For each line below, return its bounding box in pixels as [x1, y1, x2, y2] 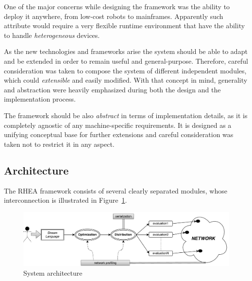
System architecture [23, 267, 83, 278]
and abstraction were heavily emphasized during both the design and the [4, 84, 221, 94]
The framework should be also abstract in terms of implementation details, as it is [4, 110, 248, 120]
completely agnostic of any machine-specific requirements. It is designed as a [4, 120, 232, 130]
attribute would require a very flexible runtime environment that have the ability [4, 20, 245, 31]
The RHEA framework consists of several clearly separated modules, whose [4, 185, 227, 195]
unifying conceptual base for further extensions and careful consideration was [4, 129, 234, 140]
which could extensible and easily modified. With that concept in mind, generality [4, 75, 248, 85]
